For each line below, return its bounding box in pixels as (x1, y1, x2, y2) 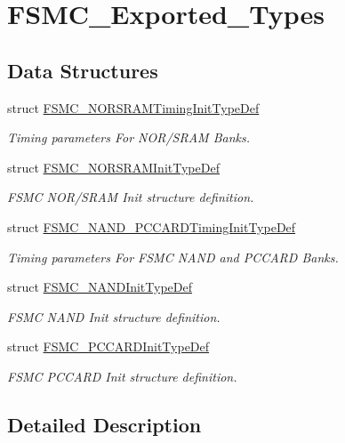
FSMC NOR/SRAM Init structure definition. (7, 188, 254, 206)
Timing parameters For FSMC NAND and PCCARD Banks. (7, 247, 339, 266)
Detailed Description (7, 410, 202, 438)
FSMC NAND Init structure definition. (7, 307, 221, 326)
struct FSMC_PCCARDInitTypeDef (7, 337, 210, 356)
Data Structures (7, 56, 158, 84)
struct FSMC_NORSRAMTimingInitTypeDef (7, 98, 260, 117)
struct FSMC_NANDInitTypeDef (7, 278, 193, 296)
